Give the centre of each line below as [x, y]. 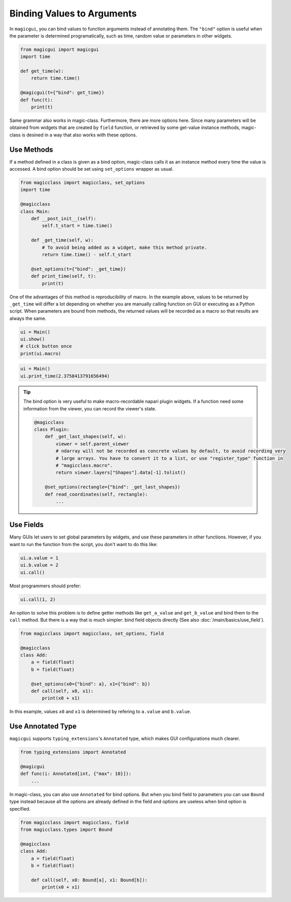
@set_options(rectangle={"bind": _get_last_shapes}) [113, 487]
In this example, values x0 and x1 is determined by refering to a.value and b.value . [100, 712]
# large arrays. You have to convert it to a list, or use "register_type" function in [169, 458]
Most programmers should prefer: [45, 586]
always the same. [28, 318]
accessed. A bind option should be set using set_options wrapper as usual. [92, 169]
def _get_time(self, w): [62, 240]
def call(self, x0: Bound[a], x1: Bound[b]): [89, 880]
